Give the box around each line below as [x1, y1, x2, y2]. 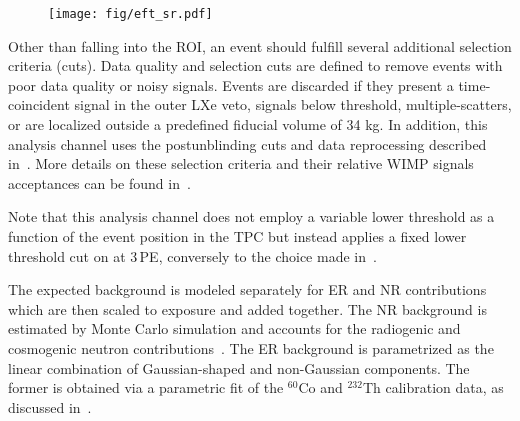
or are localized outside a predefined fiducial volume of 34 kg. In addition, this [8, 114, 488, 135]
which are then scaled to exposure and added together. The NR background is [8, 298, 487, 319]
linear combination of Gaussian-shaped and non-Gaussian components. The [8, 357, 470, 378]
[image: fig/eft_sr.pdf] [48, 7, 213, 21]
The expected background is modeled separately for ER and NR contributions [8, 279, 487, 300]
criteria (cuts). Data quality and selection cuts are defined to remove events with [8, 55, 503, 76]
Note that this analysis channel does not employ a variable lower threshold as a [8, 206, 495, 227]
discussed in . [8, 396, 92, 417]
